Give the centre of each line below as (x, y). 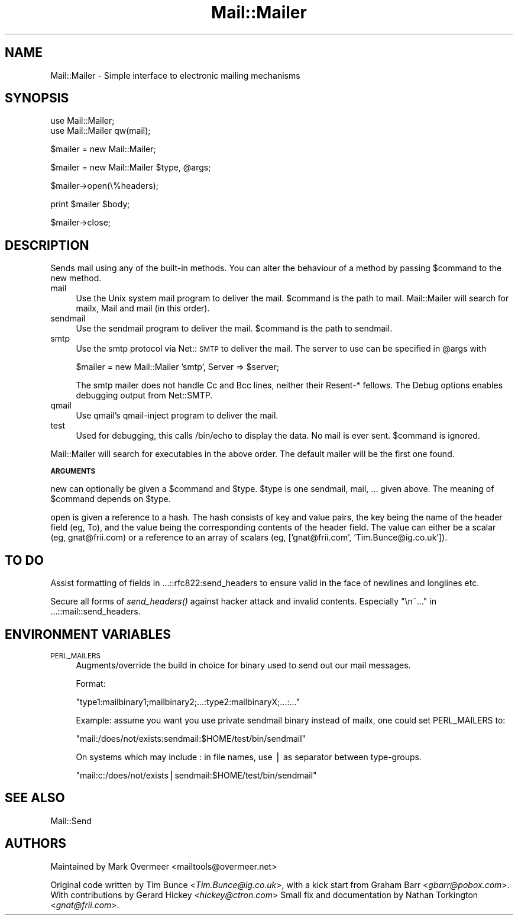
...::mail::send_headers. (95, 612)
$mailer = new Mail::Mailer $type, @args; (131, 168)
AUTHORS (36, 844)
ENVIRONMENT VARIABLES (88, 634)
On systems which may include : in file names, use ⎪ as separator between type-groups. (249, 757)
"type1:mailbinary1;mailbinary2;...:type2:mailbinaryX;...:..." (188, 702)
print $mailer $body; (90, 204)
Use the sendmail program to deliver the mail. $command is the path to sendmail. (234, 329)
